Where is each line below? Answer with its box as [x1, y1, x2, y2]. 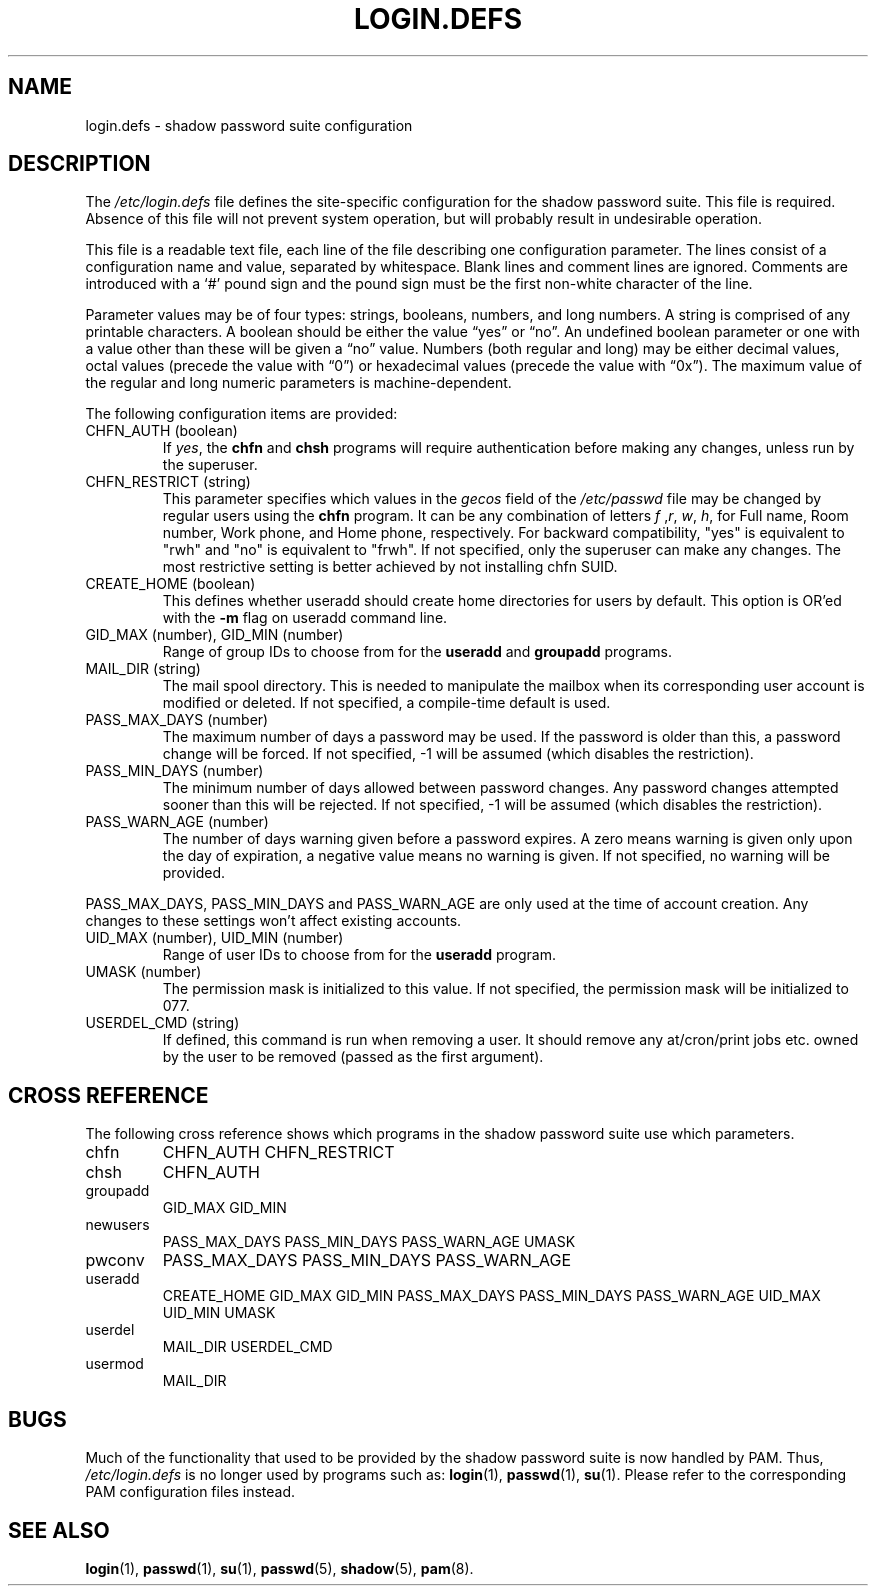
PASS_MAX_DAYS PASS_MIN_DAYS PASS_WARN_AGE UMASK [162, 1233, 576, 1251]
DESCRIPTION [8, 151, 151, 177]
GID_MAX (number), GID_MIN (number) [85, 626, 344, 644]
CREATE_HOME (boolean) [85, 575, 256, 593]
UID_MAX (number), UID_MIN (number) [85, 929, 344, 947]
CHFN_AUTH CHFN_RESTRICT [162, 1142, 395, 1163]
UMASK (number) [85, 963, 202, 981]
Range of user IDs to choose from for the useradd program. [162, 946, 556, 964]
